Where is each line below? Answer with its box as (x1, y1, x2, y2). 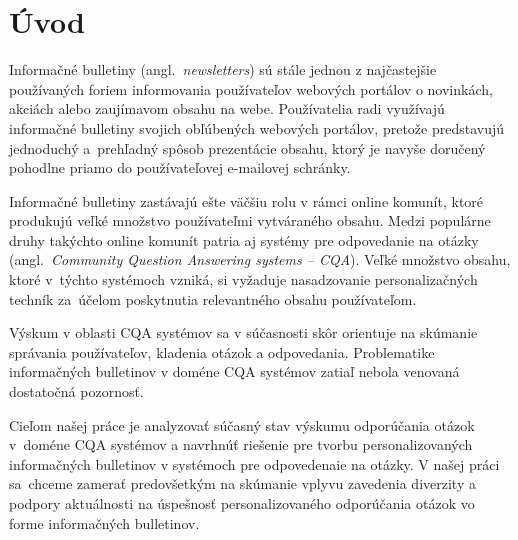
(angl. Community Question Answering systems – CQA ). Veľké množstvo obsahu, (9, 249, 511, 270)
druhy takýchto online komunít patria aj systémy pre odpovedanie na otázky (9, 229, 479, 250)
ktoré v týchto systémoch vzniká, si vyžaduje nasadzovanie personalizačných (9, 269, 478, 290)
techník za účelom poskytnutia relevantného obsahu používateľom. (9, 288, 417, 309)
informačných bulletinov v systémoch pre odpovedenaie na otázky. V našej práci (9, 453, 500, 474)
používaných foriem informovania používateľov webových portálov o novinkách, (9, 78, 493, 99)
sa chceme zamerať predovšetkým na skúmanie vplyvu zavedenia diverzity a (9, 473, 476, 494)
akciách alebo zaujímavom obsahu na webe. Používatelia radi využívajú (9, 98, 445, 119)
